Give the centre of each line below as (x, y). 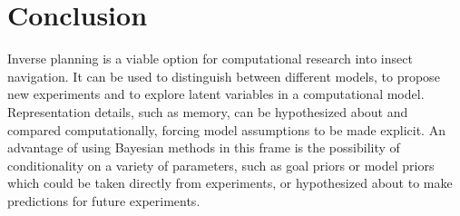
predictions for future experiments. (104, 200)
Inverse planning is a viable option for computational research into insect (210, 59)
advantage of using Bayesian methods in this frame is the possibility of (204, 147)
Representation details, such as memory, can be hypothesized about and (208, 111)
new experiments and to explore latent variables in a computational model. (216, 94)
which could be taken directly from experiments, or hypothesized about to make (230, 183)
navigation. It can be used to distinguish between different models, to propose (224, 76)
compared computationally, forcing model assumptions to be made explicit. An (226, 129)
